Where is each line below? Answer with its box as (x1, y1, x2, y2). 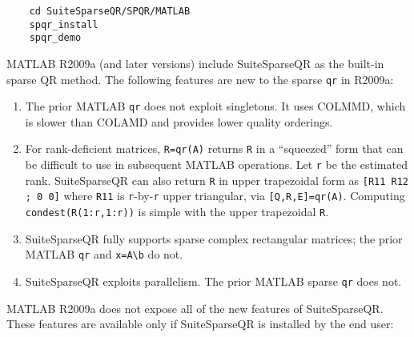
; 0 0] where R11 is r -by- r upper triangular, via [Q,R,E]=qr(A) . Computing (25, 187, 405, 204)
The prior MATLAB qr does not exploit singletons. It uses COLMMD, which (25, 98, 406, 114)
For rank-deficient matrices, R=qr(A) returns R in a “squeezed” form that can (25, 140, 404, 157)
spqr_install (29, 18, 98, 30)
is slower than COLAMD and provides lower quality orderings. (25, 113, 333, 130)
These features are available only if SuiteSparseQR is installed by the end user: (6, 315, 394, 332)
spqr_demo (29, 32, 82, 44)
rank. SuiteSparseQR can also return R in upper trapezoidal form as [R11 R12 (25, 171, 408, 188)
